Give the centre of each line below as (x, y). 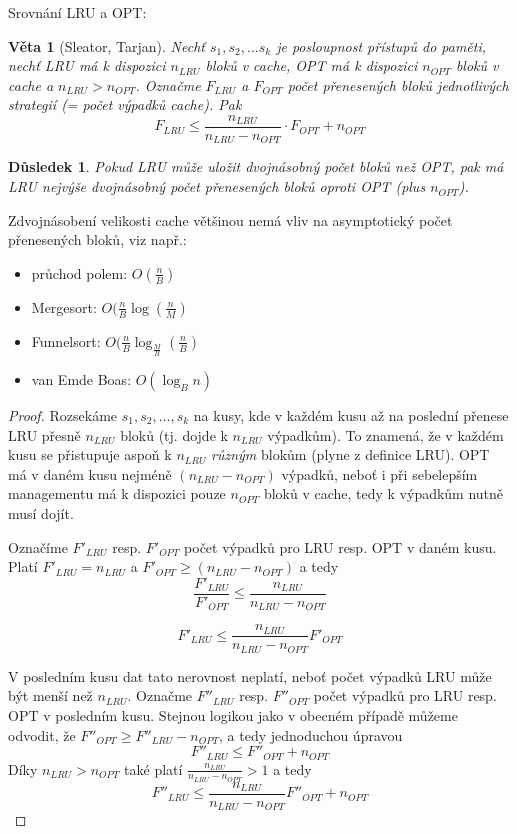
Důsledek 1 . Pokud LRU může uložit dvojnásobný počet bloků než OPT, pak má (256, 166)
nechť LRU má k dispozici (87, 65)
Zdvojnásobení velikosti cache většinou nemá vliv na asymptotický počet (230, 219)
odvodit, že (42, 734)
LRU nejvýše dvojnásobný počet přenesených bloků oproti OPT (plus (217, 186)
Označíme (38, 546)
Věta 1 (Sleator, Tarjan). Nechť (106, 45)
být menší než (50, 695)
